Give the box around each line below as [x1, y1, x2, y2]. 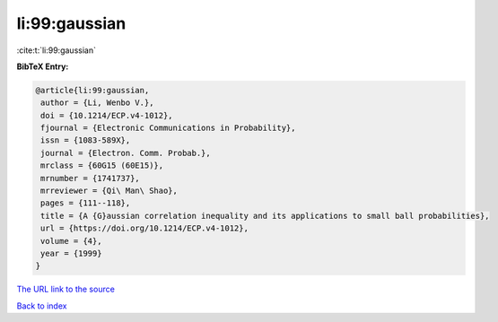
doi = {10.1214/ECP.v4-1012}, [40, 110, 174, 120]
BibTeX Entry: [16, 61, 69, 72]
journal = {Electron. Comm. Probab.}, [40, 148, 211, 158]
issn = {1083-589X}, [40, 135, 131, 145]
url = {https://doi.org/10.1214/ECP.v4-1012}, [40, 223, 249, 233]
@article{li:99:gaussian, [35, 85, 150, 95]
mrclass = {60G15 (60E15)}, [40, 161, 164, 170]
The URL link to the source [16, 283, 116, 295]
